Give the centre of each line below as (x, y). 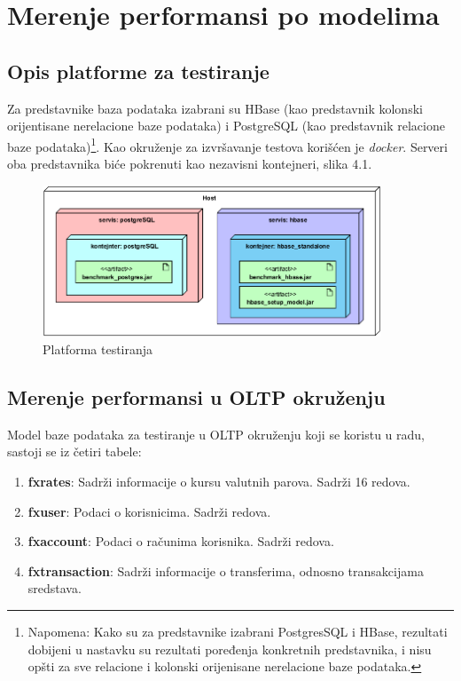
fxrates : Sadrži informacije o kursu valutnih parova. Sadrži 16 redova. (219, 481)
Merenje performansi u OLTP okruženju (196, 396)
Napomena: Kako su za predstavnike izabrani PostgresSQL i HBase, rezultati (238, 631)
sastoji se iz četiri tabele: (74, 451)
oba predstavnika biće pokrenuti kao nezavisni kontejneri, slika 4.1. (190, 164)
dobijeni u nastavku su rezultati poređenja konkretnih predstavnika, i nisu (230, 649)
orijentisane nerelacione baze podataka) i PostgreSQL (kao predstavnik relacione (226, 126)
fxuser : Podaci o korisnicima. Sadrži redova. (149, 511)
